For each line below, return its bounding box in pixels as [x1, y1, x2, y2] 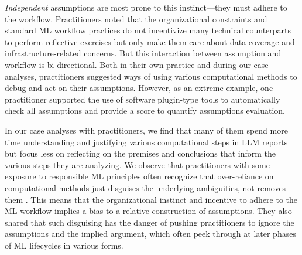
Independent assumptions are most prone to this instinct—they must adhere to [5, 1, 287, 13]
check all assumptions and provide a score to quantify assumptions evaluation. [5, 104, 285, 117]
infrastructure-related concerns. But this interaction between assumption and [5, 47, 282, 59]
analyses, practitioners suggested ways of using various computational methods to [5, 70, 297, 82]
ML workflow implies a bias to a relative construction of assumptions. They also [5, 205, 292, 217]
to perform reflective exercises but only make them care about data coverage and [5, 35, 295, 47]
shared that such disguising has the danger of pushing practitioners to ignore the [5, 216, 294, 228]
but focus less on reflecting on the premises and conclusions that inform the [5, 147, 276, 159]
